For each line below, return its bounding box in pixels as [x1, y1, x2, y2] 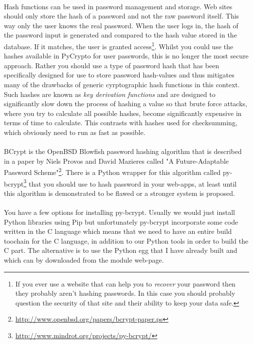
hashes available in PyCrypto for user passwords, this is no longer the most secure [4, 51, 249, 61]
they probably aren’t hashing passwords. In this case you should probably [15, 288, 235, 298]
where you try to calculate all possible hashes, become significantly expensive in [4, 108, 242, 118]
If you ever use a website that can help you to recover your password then [15, 278, 235, 288]
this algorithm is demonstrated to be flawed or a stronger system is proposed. [4, 188, 235, 198]
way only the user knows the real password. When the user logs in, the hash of [4, 20, 238, 30]
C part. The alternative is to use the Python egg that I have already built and [4, 245, 237, 255]
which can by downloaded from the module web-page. [4, 255, 164, 265]
